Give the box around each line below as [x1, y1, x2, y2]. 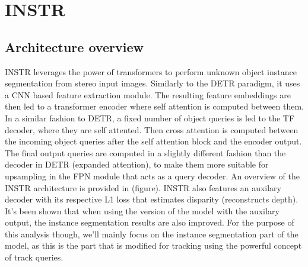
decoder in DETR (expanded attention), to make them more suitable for [5, 158, 269, 171]
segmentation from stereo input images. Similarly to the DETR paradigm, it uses [5, 77, 300, 89]
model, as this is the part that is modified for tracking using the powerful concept [5, 239, 302, 252]
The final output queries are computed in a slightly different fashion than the [5, 146, 286, 159]
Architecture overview [5, 37, 144, 56]
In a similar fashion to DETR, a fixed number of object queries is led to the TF [5, 111, 295, 124]
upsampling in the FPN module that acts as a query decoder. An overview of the [5, 169, 300, 182]
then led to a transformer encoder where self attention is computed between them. [5, 100, 304, 112]
